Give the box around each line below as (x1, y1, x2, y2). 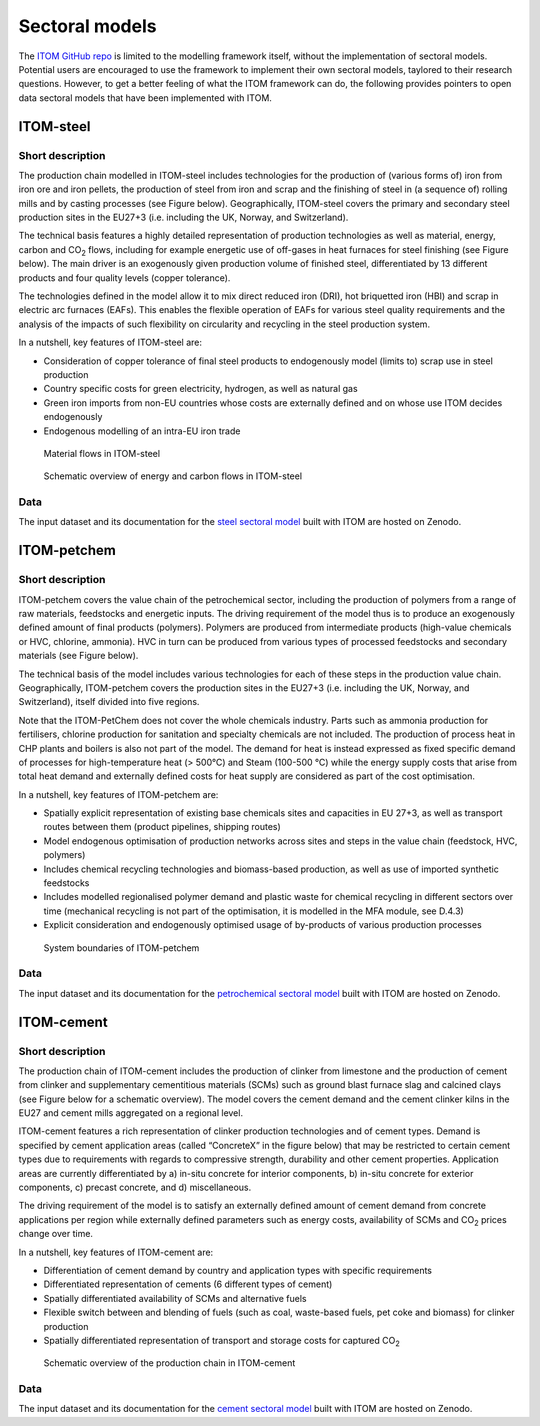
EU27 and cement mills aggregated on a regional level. (18, 1107, 244, 1119)
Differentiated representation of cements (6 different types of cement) (43, 1278, 333, 1290)
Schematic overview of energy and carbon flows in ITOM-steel (43, 470, 303, 482)
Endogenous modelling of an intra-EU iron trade (43, 425, 241, 437)
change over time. (18, 1228, 94, 1240)
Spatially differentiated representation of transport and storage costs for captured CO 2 (43, 1334, 400, 1349)
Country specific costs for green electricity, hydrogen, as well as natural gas (43, 383, 359, 395)
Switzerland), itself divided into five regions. (18, 696, 200, 708)
